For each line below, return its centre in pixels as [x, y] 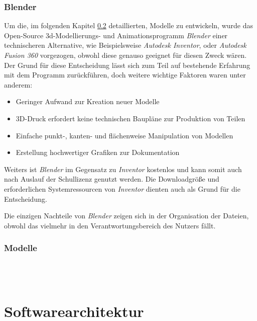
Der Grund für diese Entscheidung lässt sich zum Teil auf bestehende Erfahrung [127, 65]
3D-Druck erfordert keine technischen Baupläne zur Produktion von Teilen [131, 118]
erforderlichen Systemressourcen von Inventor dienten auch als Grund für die [122, 188]
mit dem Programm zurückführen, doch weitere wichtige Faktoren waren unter [125, 75]
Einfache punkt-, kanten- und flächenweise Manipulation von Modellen [124, 135]
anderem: [18, 84]
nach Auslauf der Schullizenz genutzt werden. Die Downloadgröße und [112, 179]
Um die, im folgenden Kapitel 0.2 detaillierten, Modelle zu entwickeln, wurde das [129, 25]
